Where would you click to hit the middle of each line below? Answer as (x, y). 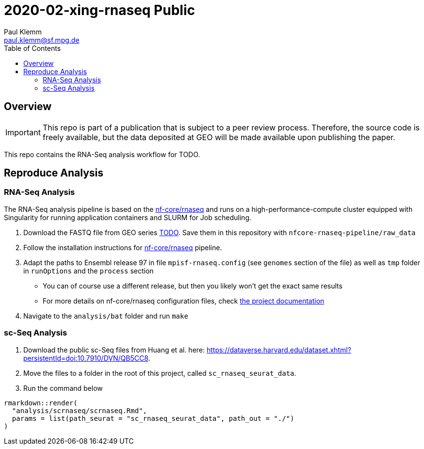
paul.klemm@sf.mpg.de (42, 40)
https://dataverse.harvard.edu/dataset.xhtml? (279, 350)
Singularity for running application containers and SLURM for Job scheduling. (128, 217)
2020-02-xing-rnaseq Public (99, 10)
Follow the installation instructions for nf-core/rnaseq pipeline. (123, 247)
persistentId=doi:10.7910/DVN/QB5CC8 (86, 358)
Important (23, 132)
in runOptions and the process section (89, 271)
